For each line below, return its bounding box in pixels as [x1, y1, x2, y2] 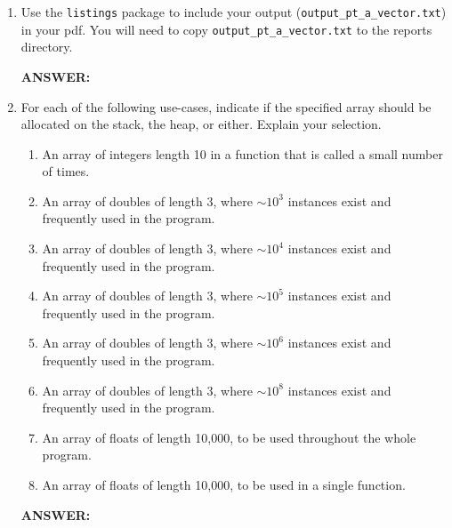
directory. [20, 37, 73, 56]
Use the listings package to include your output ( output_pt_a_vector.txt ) [20, 3, 447, 20]
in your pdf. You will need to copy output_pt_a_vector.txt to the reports [20, 20, 432, 38]
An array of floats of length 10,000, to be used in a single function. [42, 476, 406, 493]
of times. [42, 162, 90, 180]
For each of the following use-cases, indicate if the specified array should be [20, 97, 432, 116]
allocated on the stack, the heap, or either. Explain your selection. [20, 115, 382, 133]
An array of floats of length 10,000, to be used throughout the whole [42, 428, 416, 446]
